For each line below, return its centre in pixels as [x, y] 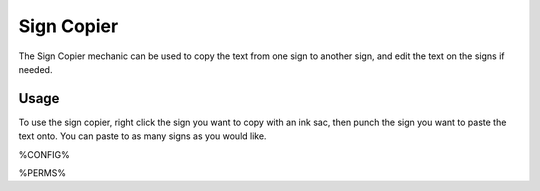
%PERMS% [42, 173]
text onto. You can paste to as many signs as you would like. [142, 136]
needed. [35, 69]
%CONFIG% [44, 154]
